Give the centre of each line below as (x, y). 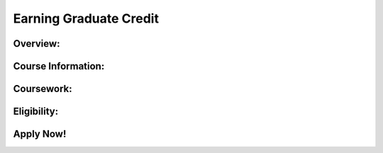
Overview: (37, 44)
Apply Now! (40, 134)
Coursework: (43, 89)
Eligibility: (36, 112)
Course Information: (59, 66)
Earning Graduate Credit (86, 18)
